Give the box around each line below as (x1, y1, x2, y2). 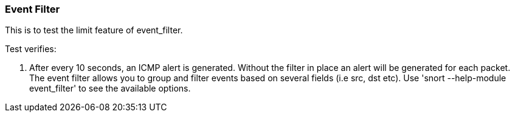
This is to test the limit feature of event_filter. (5, 25, 183, 36)
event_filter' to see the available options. (29, 83, 191, 94)
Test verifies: (5, 44, 57, 55)
